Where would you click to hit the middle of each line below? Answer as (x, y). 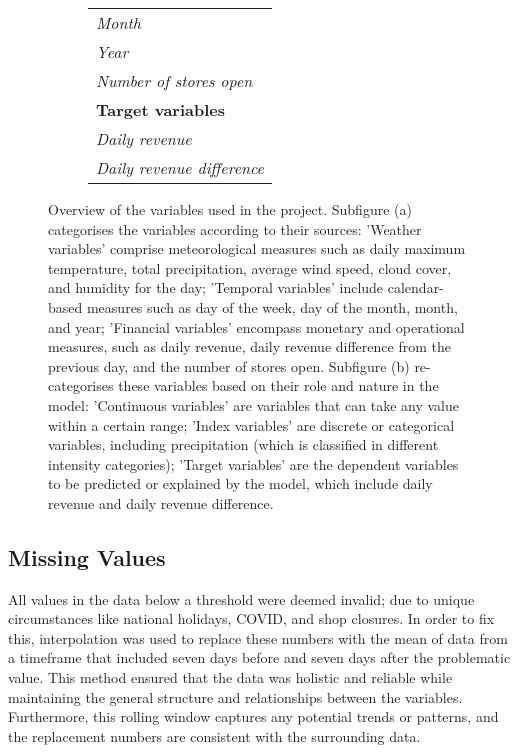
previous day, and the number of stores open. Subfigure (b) (229, 365)
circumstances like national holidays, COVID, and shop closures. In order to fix (251, 618)
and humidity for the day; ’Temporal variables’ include (216, 287)
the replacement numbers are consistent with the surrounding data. (214, 735)
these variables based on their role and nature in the (278, 385)
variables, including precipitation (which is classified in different (243, 444)
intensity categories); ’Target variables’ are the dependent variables (253, 463)
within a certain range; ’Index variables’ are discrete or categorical (251, 424)
